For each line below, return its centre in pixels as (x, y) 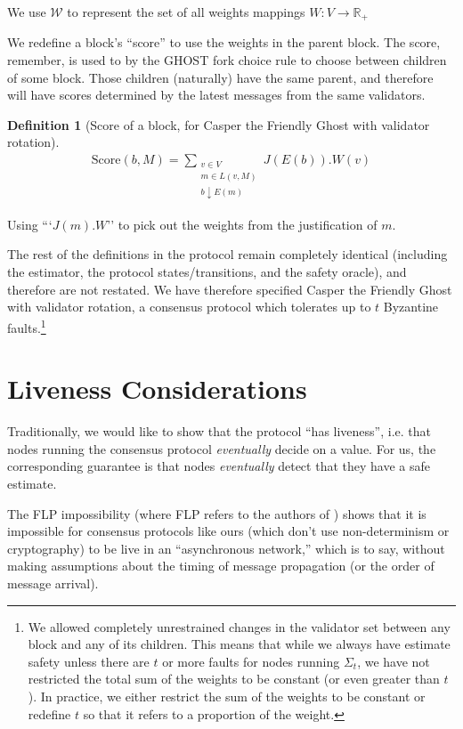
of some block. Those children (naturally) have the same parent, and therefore (220, 77)
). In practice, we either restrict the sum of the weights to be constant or (227, 696)
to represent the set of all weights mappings (186, 12)
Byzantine (411, 307)
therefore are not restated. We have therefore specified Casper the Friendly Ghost (230, 289)
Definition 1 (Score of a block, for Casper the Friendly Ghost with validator (219, 124)
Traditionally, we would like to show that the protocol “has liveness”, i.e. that (219, 431)
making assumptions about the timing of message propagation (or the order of (221, 566)
